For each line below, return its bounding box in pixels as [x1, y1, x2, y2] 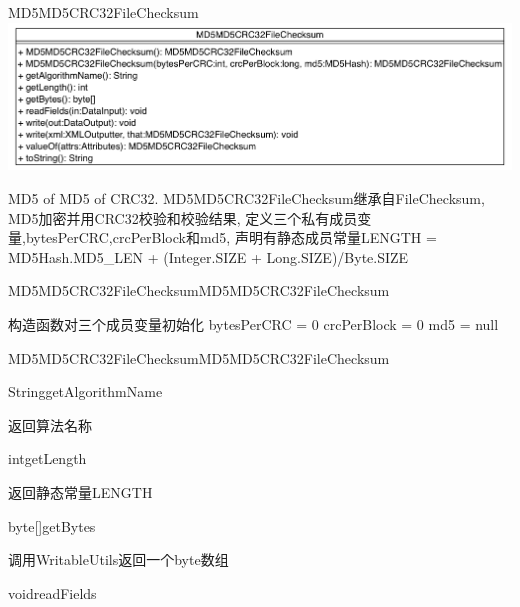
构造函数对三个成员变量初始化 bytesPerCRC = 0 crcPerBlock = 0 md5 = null [8, 314, 499, 335]
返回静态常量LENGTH [8, 482, 153, 502]
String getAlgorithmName [8, 381, 163, 402]
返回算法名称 [8, 414, 92, 435]
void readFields [8, 582, 97, 603]
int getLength [8, 448, 87, 469]
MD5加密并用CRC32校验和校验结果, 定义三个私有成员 [8, 207, 358, 228]
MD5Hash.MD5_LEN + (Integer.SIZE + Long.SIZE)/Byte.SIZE [8, 246, 409, 267]
